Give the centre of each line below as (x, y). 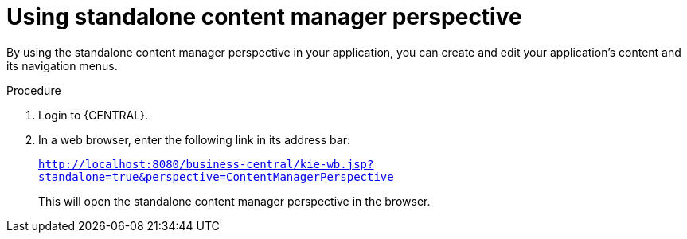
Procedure (34, 90)
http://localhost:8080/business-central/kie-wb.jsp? (206, 164)
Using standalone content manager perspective (264, 17)
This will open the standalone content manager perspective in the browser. (234, 201)
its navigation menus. (62, 65)
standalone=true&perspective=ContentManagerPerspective (216, 176)
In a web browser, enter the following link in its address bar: (194, 139)
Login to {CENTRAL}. (94, 115)
